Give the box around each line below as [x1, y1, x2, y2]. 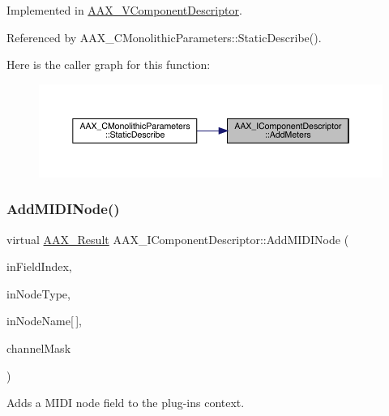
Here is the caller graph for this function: [6, 56, 211, 73]
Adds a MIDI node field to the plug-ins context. [6, 394, 245, 411]
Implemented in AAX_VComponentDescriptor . [6, 2, 242, 18]
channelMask [6, 340, 71, 357]
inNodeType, [6, 285, 71, 302]
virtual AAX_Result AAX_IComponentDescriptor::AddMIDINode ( [6, 230, 349, 247]
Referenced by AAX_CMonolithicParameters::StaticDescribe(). [6, 28, 322, 45]
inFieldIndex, [6, 258, 72, 275]
